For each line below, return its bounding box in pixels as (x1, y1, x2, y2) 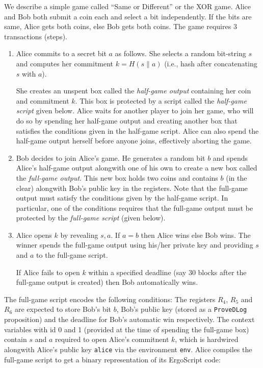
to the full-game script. (36, 250, 108, 260)
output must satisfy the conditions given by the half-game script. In (16, 192, 228, 203)
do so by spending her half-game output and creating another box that (16, 115, 238, 126)
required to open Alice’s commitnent (55, 334, 169, 345)
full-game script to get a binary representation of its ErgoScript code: (4, 354, 221, 364)
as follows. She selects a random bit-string (115, 48, 246, 59)
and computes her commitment (16, 58, 114, 68)
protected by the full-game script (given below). (16, 212, 166, 223)
